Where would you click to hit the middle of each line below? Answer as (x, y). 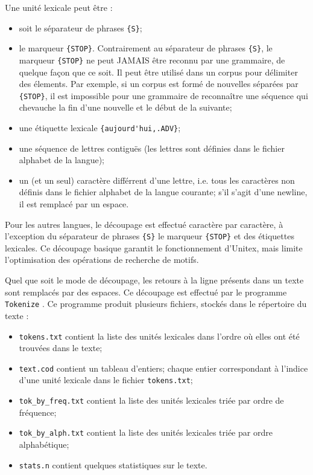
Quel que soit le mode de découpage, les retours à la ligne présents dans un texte (154, 280)
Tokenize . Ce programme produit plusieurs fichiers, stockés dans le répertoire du (156, 304)
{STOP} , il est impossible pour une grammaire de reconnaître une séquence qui (163, 95)
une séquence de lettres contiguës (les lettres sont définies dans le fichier (152, 148)
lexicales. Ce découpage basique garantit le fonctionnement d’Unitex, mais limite (154, 247)
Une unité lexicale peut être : (59, 7)
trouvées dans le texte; (61, 348)
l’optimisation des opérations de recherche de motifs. (102, 260)
